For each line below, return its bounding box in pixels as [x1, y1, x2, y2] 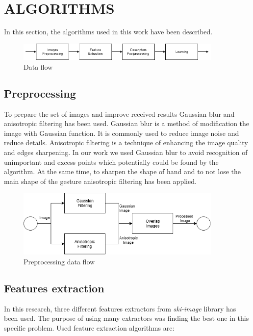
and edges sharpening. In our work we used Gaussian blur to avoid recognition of [4, 147, 248, 157]
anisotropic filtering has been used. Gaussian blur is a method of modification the [4, 118, 250, 129]
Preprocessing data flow [24, 256, 95, 266]
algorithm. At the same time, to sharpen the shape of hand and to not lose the [4, 166, 241, 177]
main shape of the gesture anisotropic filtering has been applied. [4, 176, 197, 186]
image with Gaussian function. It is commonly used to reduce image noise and [4, 128, 239, 138]
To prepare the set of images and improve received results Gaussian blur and [4, 108, 235, 119]
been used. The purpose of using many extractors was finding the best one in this [4, 313, 249, 323]
